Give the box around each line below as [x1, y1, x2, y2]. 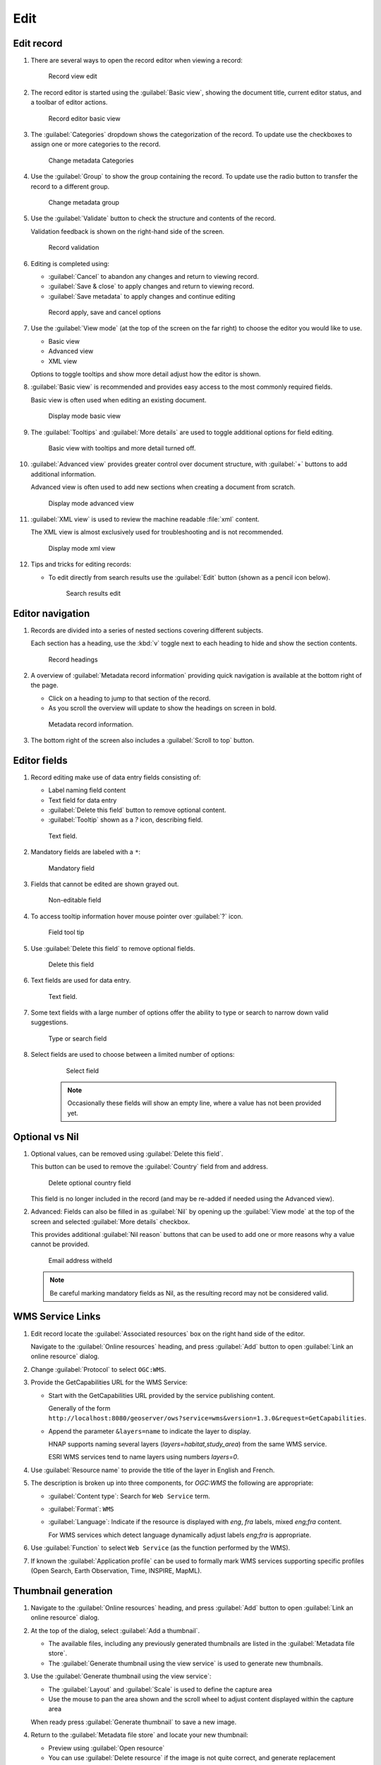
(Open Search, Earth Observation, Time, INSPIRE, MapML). [30, 1566, 202, 1574]
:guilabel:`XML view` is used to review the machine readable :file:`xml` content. [30, 515, 260, 523]
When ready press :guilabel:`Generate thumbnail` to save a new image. [30, 1718, 237, 1726]
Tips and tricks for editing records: [30, 560, 132, 568]
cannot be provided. [30, 1240, 90, 1249]
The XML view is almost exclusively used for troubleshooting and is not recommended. [30, 528, 284, 537]
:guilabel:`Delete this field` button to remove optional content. [48, 806, 226, 815]
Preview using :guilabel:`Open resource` [48, 1744, 165, 1752]
